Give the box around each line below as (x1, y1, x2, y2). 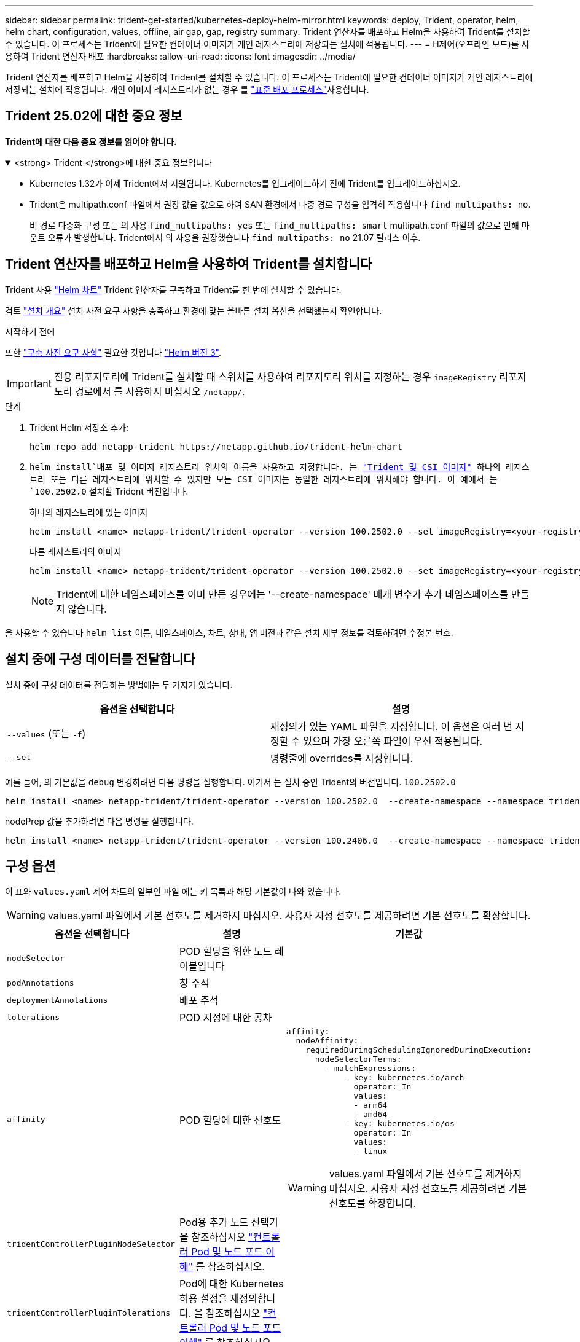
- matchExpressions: (324, 1064, 417, 1073)
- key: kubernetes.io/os (343, 1119, 455, 1129)
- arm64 (353, 1101, 388, 1110)
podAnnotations (7, 978, 74, 987)
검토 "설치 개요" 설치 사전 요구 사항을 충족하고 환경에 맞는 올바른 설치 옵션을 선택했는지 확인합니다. (5, 305, 382, 316)
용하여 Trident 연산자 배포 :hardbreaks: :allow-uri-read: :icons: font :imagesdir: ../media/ (5, 51, 356, 61)
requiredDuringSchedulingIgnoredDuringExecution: (305, 1045, 531, 1055)
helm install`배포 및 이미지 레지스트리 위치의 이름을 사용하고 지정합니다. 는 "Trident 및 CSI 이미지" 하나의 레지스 (29, 461, 530, 472)
